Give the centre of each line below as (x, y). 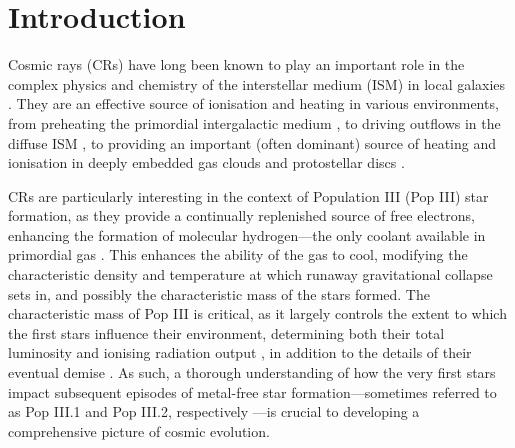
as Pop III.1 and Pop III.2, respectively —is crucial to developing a (214, 411)
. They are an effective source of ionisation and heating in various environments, (253, 103)
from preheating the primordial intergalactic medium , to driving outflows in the (254, 122)
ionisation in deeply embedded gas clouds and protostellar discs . (206, 162)
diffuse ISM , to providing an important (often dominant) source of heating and (252, 142)
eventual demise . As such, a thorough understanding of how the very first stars (252, 372)
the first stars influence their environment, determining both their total (226, 332)
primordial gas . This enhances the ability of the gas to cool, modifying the (238, 254)
